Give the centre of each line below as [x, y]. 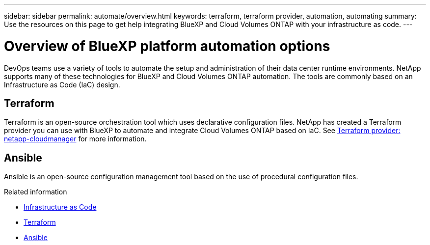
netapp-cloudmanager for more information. [75, 139]
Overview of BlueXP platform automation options [167, 46]
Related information [36, 192]
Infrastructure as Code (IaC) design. [62, 84]
